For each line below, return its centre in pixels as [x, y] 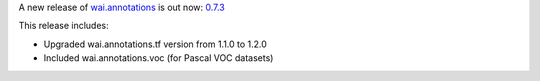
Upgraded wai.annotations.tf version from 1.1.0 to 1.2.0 [155, 44]
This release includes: [63, 26]
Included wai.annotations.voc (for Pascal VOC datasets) [158, 58]
